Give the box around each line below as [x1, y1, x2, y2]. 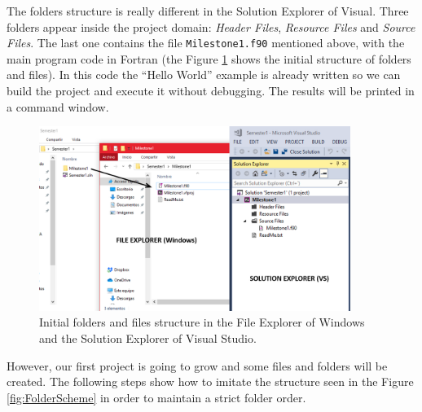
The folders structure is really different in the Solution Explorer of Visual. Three [7, 2, 409, 19]
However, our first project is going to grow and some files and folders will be [7, 357, 388, 374]
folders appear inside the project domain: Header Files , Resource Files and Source [7, 18, 415, 35]
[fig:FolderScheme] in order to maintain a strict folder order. [7, 388, 306, 405]
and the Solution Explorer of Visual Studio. [39, 329, 257, 346]
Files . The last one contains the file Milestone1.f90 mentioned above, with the [7, 34, 405, 51]
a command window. [7, 98, 109, 115]
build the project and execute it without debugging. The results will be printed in [7, 82, 415, 99]
